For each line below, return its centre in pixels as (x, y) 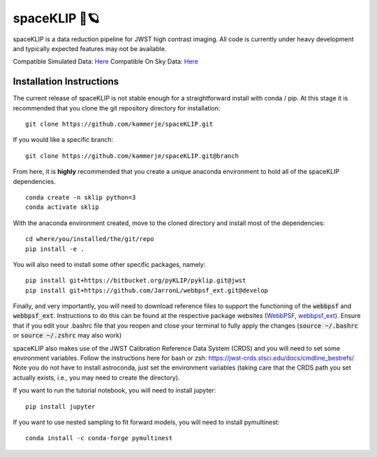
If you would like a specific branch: (63, 140)
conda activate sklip (62, 207)
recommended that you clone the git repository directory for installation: (117, 108)
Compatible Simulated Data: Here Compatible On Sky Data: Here (106, 61)
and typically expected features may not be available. (90, 48)
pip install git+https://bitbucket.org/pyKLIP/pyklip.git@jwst (136, 281)
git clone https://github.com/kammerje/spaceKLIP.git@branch (132, 156)
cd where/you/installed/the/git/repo (90, 239)
